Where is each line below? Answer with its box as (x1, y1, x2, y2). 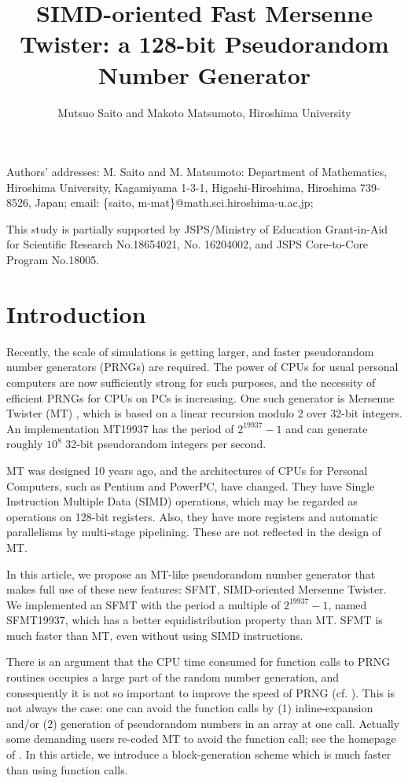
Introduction (6, 297, 146, 329)
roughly (6, 436, 43, 452)
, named (328, 596, 367, 612)
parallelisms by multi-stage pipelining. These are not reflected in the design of (6, 524, 381, 540)
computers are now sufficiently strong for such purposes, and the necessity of (6, 373, 376, 390)
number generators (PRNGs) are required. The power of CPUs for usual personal (6, 358, 399, 375)
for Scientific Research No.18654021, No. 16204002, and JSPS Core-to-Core (6, 236, 369, 252)
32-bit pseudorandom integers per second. (65, 436, 266, 452)
